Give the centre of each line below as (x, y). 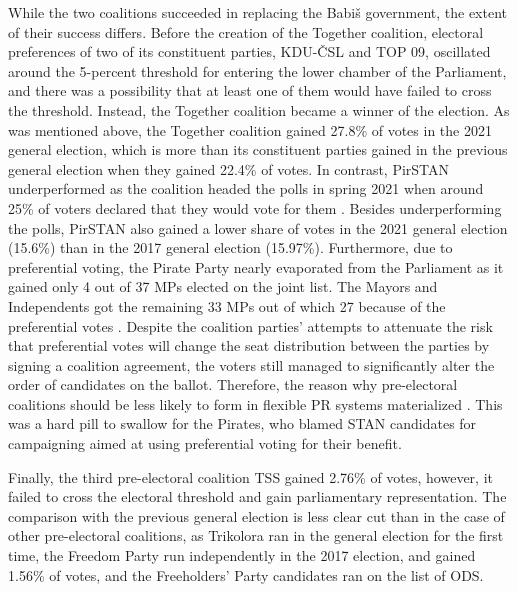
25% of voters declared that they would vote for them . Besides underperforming (255, 207)
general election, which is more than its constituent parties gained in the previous (258, 149)
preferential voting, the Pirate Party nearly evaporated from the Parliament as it (256, 266)
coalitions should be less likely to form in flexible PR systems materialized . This (255, 403)
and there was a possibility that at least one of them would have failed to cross (250, 90)
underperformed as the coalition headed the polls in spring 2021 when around (246, 188)
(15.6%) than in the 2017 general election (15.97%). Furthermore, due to (230, 247)
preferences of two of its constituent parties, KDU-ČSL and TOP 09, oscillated (249, 51)
